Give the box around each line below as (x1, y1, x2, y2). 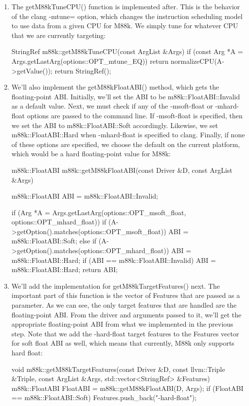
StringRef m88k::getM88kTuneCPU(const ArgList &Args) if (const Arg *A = (11, 46, 243, 56)
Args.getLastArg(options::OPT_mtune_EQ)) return (11, 55, 169, 66)
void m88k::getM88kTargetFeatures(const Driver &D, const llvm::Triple (11, 364, 225, 374)
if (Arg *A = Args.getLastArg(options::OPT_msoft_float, (11, 207, 186, 217)
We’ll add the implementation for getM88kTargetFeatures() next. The (11, 280, 220, 291)
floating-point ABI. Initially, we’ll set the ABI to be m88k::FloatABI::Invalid (11, 91, 240, 101)
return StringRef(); (54, 65, 111, 75)
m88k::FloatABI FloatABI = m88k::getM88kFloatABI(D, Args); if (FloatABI (11, 383, 244, 393)
